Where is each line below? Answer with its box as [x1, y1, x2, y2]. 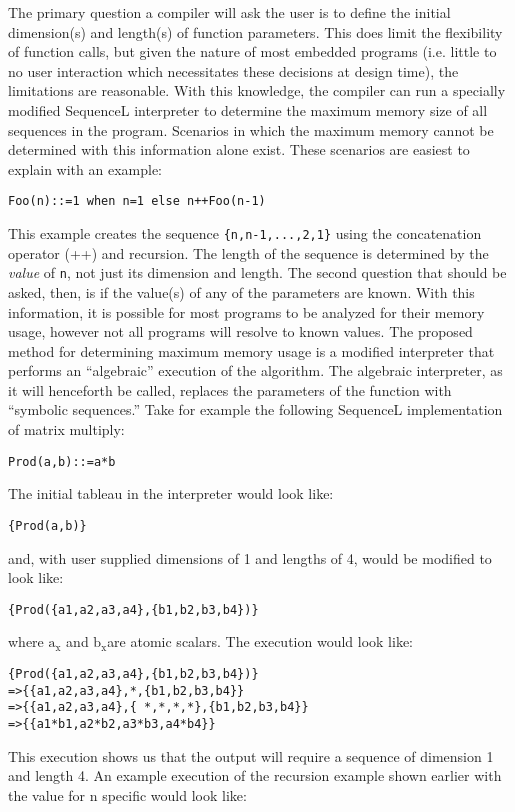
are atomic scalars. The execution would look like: [107, 631, 413, 652]
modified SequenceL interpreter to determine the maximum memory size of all [8, 99, 488, 120]
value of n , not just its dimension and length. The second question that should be [8, 262, 507, 283]
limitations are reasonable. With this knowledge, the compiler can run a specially [8, 80, 506, 101]
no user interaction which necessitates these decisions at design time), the [8, 60, 459, 81]
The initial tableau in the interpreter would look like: [8, 483, 334, 504]
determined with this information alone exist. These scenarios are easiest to [8, 139, 470, 160]
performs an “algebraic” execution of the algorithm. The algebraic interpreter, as [8, 360, 503, 381]
